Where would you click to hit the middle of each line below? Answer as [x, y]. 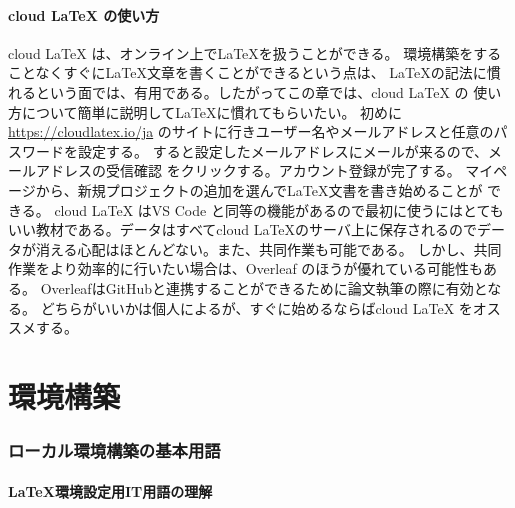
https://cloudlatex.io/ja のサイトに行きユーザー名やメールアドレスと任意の [251, 131]
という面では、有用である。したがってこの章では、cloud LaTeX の [252, 91]
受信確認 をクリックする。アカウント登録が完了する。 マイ [299, 170]
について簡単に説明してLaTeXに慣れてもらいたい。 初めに [212, 111]
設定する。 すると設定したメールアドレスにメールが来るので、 [283, 150]
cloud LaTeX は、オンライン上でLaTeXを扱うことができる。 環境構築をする [255, 52]
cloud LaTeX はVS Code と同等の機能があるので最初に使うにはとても [279, 209]
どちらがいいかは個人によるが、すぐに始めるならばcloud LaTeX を [256, 307]
